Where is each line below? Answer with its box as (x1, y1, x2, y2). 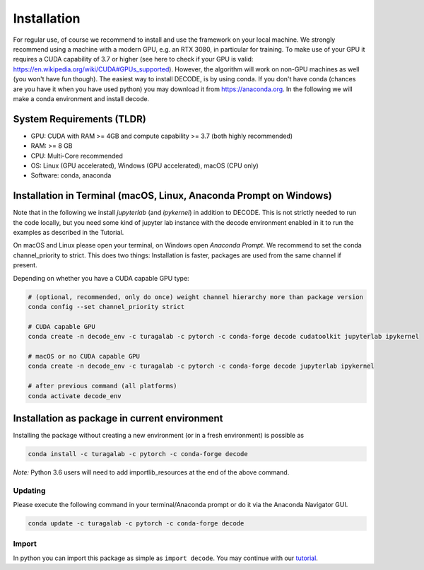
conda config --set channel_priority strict (28, 303, 185, 310)
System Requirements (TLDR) (13, 113, 146, 125)
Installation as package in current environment (13, 412, 223, 424)
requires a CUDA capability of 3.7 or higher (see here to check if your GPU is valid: (13, 55, 254, 64)
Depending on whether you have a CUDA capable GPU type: (13, 274, 190, 282)
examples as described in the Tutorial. (13, 228, 124, 237)
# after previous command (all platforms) (28, 382, 177, 390)
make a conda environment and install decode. (13, 94, 150, 103)
